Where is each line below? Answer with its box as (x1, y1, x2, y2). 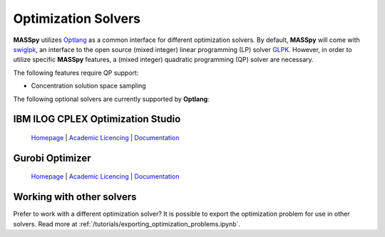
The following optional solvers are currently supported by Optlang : (13, 95, 210, 103)
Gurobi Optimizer (13, 152, 91, 164)
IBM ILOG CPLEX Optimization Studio (13, 113, 181, 125)
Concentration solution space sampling (31, 82, 146, 90)
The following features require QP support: (13, 68, 139, 77)
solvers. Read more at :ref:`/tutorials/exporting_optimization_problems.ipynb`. (13, 219, 241, 228)
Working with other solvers (13, 191, 137, 203)
